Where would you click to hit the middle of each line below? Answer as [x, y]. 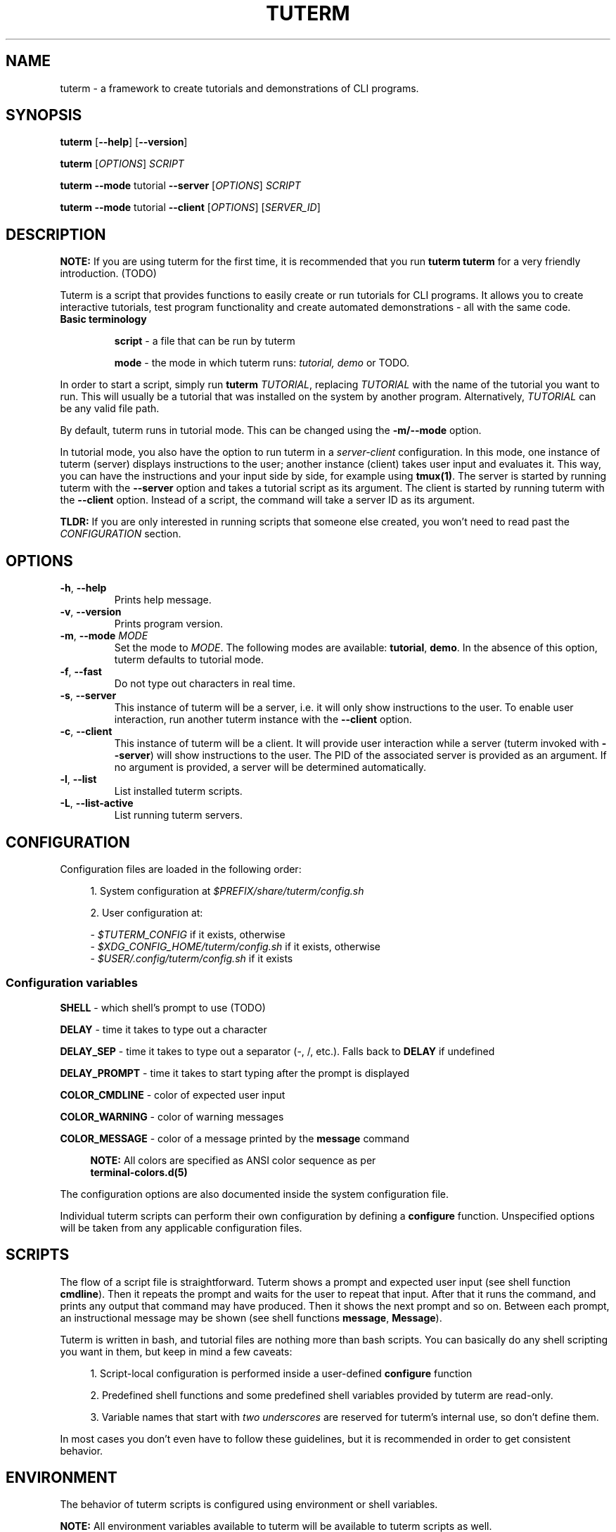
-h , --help [83, 588]
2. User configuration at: [147, 912]
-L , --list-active [97, 803]
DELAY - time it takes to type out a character [163, 1029]
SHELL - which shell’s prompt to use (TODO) [163, 1007]
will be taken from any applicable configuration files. [181, 1227]
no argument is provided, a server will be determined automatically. [270, 767]
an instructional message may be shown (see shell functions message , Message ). [251, 1317]
